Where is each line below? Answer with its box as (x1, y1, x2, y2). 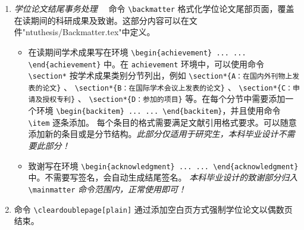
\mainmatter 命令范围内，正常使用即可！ (28, 182, 187, 195)
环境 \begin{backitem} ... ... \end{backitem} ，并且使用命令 (36, 104, 281, 117)
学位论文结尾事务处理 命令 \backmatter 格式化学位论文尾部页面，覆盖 (14, 2, 294, 14)
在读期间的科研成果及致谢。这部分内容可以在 (14, 14, 189, 26)
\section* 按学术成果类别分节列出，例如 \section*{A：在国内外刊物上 (28, 69, 293, 82)
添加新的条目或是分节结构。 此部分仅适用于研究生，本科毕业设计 (28, 128, 278, 140)
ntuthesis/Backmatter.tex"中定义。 (26, 26, 155, 38)
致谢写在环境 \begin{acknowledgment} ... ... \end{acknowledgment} (28, 159, 299, 172)
